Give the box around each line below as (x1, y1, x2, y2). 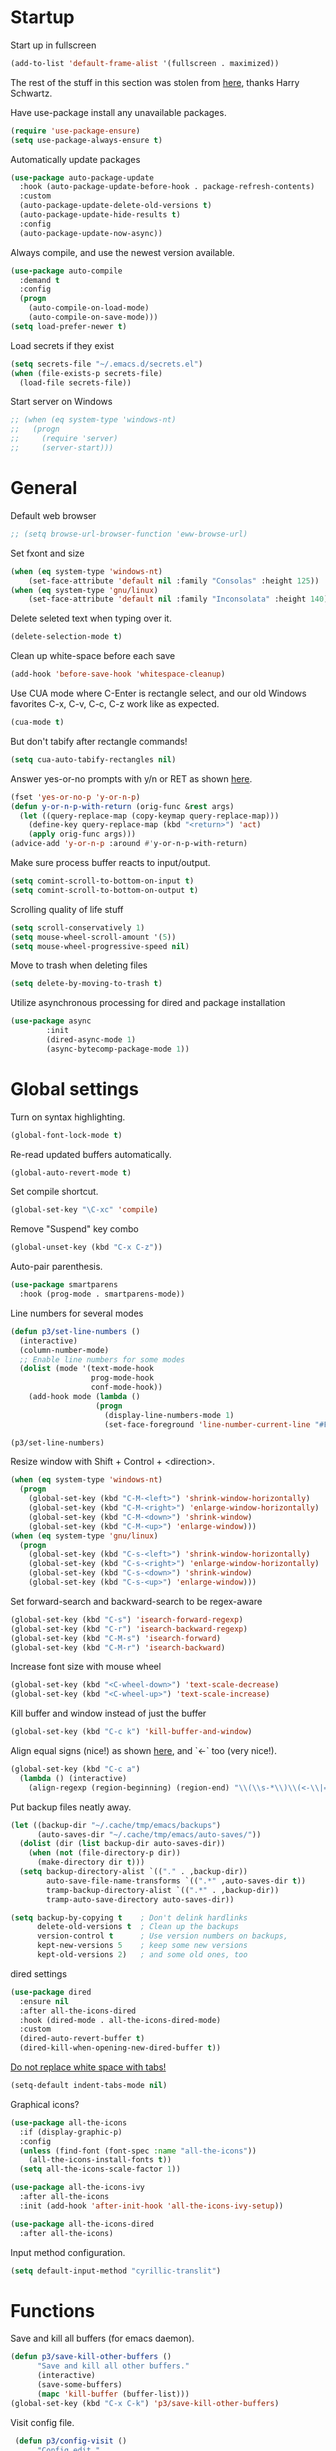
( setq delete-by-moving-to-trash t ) (10, 979, 163, 989)
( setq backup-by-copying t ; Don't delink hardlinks (10, 1912, 248, 1923)
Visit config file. (10, 2416, 75, 2428)
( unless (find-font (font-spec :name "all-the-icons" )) (19, 2146, 257, 2156)
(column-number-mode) (19, 1345, 110, 1355)
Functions (10, 2299, 95, 2322)
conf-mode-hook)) (90, 1382, 163, 1393)
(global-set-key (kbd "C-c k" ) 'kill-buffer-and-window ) (10, 1727, 253, 1737)
